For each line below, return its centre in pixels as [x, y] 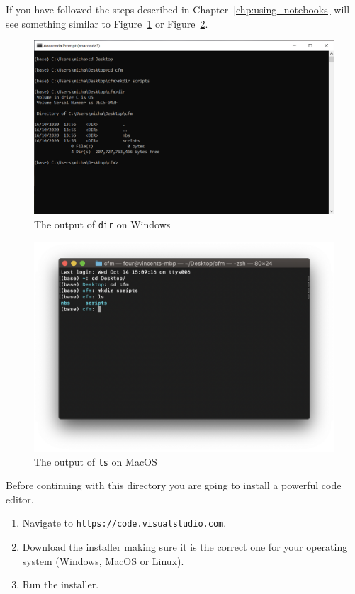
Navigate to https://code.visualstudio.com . [124, 523]
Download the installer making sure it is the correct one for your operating [185, 547]
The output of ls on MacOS [96, 461]
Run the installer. [61, 584]
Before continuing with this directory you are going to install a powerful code [174, 485]
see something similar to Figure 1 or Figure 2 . [107, 23]
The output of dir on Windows [102, 224]
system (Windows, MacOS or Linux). [103, 560]
